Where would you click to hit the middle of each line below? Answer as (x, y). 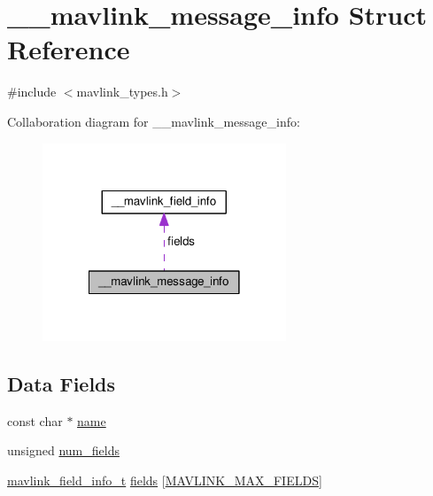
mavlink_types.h (122, 92)
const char (35, 420)
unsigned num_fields (63, 450)
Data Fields (62, 384)
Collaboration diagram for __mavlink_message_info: (154, 121)
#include (32, 92)
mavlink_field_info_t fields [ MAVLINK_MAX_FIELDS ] (165, 480)
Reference (69, 49)
